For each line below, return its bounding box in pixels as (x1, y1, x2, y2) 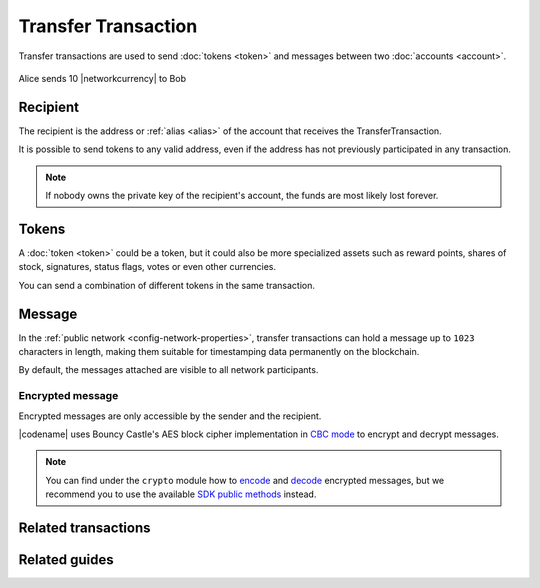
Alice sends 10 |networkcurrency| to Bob (18, 72, 187, 84)
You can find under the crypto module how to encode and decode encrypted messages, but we (45, 474, 445, 486)
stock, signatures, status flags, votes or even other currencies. (18, 261, 277, 273)
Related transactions (18, 519, 151, 536)
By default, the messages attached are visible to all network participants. (18, 364, 319, 376)
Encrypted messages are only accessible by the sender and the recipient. (18, 410, 322, 422)
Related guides (18, 551, 114, 568)
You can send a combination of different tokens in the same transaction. (18, 279, 315, 291)
